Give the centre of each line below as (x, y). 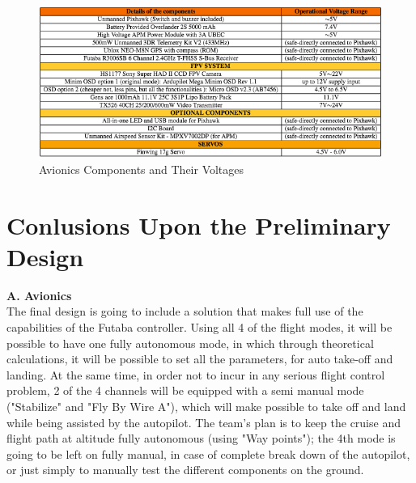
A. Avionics (39, 295)
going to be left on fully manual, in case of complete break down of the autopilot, (208, 453)
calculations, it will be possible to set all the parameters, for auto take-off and (200, 359)
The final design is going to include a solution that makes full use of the (185, 311)
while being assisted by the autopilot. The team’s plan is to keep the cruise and (204, 422)
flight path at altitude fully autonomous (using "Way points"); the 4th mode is (201, 438)
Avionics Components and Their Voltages (142, 169)
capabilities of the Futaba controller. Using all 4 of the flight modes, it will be (200, 326)
